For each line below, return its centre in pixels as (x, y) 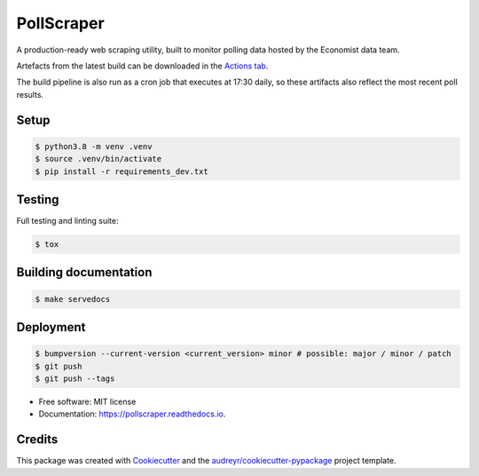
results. (30, 94)
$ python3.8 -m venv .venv (94, 146)
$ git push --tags (75, 378)
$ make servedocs (73, 299)
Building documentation (84, 272)
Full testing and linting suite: (67, 221)
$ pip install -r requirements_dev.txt (122, 171)
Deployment (51, 327)
